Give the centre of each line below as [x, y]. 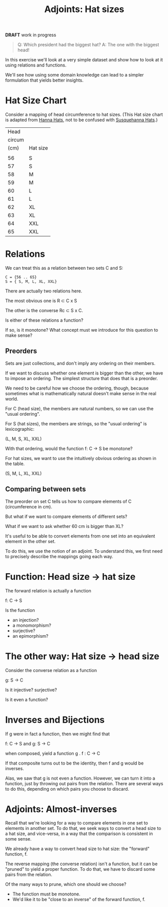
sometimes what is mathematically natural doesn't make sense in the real [81, 393]
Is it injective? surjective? [31, 690]
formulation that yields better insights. [44, 80]
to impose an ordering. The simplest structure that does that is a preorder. [81, 378]
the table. [15, 464]
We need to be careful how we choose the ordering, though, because [77, 388]
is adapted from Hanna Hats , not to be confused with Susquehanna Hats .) [81, 120]
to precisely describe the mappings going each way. [59, 556]
